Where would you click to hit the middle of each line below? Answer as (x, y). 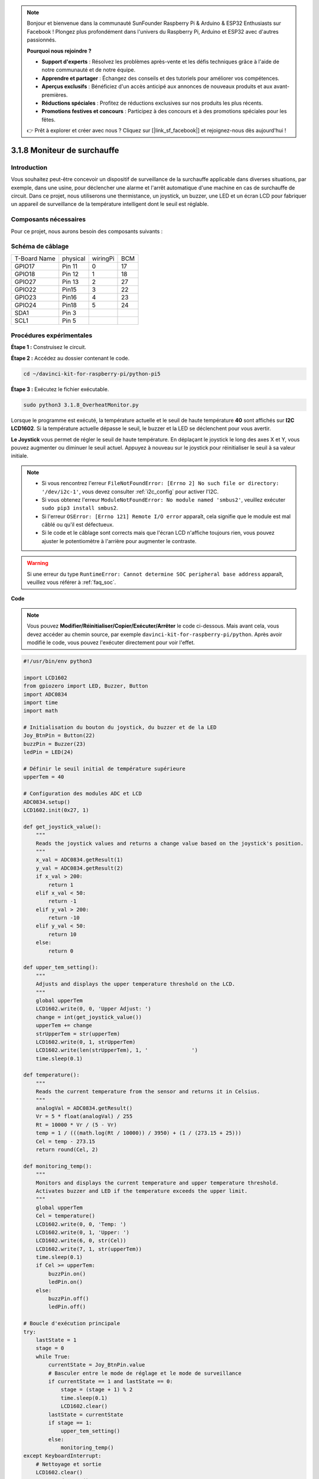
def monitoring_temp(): (58, 1166)
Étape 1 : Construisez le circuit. (49, 347)
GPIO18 (25, 274)
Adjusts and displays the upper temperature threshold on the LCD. (136, 984)
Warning (38, 563)
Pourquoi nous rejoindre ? (59, 51)
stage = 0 (50, 1348)
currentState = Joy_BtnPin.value (97, 1365)
